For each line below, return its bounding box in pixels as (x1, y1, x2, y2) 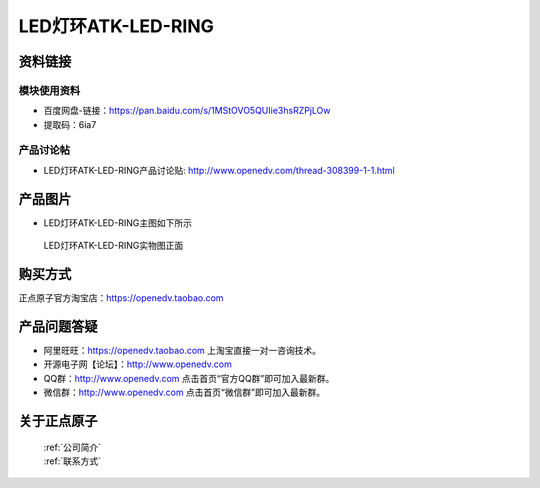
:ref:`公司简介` (43, 441, 102, 453)
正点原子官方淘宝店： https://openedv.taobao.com (18, 292, 224, 304)
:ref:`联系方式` (43, 455, 102, 467)
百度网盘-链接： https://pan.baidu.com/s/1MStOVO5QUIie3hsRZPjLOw (43, 105, 331, 117)
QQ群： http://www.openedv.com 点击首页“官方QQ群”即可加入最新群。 (43, 372, 335, 384)
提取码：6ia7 (43, 118, 97, 130)
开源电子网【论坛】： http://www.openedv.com (43, 358, 232, 370)
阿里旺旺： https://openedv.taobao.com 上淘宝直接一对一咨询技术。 (43, 344, 322, 356)
